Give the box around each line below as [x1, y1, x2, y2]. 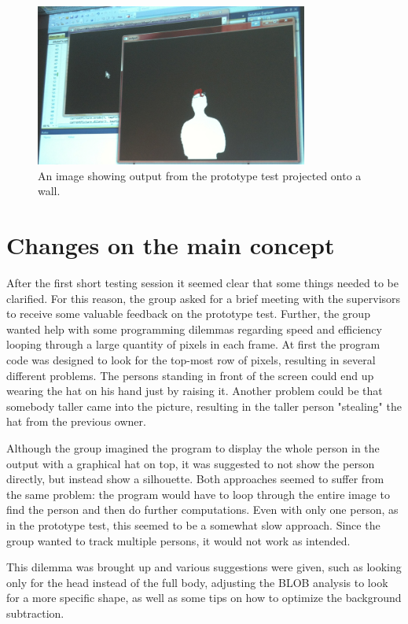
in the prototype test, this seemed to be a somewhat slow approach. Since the [6, 516, 380, 533]
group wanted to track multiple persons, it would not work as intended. [6, 532, 351, 548]
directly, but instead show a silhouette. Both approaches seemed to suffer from [6, 471, 384, 487]
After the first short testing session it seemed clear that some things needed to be [6, 275, 399, 290]
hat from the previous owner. [6, 413, 146, 430]
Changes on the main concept [6, 229, 335, 261]
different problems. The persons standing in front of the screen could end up [6, 367, 374, 383]
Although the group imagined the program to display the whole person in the [6, 439, 380, 456]
